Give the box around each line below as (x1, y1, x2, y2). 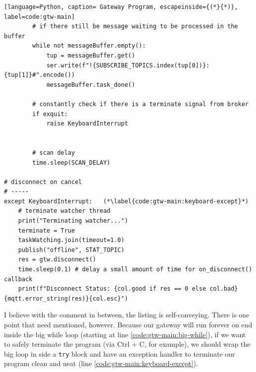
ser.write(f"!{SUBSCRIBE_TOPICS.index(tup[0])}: (46, 62, 210, 69)
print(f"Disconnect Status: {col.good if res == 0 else (18, 285, 206, 293)
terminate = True (18, 227, 75, 234)
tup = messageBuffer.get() (46, 52, 135, 59)
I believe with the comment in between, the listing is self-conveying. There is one (4, 310, 250, 320)
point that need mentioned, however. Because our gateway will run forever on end (4, 319, 253, 329)
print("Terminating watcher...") (18, 217, 128, 225)
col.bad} (209, 285, 238, 293)
